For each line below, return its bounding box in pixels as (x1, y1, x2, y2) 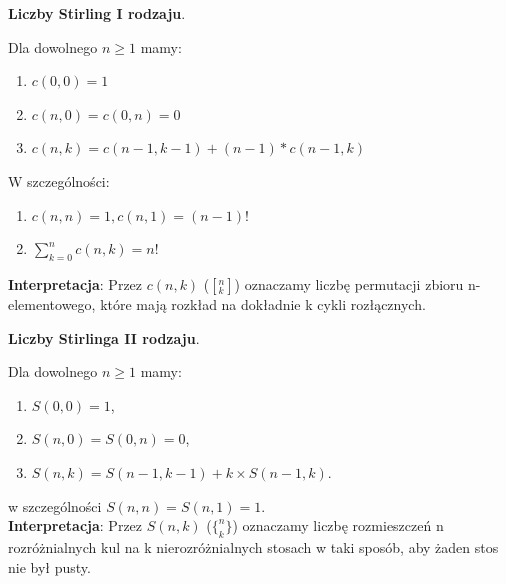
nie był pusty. (8, 556, 91, 577)
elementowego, (8, 293, 96, 314)
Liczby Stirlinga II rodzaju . (8, 327, 200, 348)
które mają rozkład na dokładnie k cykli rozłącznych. (100, 293, 426, 314)
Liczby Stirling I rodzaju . (8, 3, 186, 23)
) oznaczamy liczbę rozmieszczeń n (232, 515, 444, 536)
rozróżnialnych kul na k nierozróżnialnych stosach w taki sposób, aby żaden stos (8, 536, 499, 557)
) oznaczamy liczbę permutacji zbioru (234, 273, 464, 294)
